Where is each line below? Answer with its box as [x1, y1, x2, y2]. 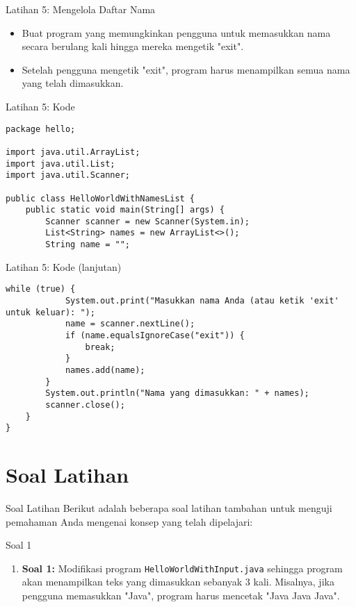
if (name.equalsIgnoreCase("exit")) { [65, 331, 245, 340]
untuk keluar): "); [6, 307, 95, 317]
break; [85, 342, 115, 352]
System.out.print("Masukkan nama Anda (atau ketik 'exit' [65, 296, 339, 306]
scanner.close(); [45, 399, 125, 410]
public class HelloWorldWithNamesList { [6, 193, 195, 203]
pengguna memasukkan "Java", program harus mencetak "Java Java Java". [22, 588, 340, 603]
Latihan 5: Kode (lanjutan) [6, 259, 122, 274]
